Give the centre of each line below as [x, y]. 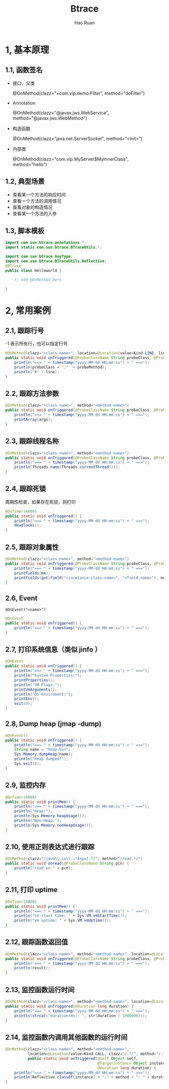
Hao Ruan [84, 23]
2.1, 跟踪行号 [25, 330]
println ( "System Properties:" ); [48, 675]
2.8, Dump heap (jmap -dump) [53, 724]
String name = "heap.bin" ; [43, 750]
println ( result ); [32, 968]
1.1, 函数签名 [24, 70]
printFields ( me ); [32, 573]
